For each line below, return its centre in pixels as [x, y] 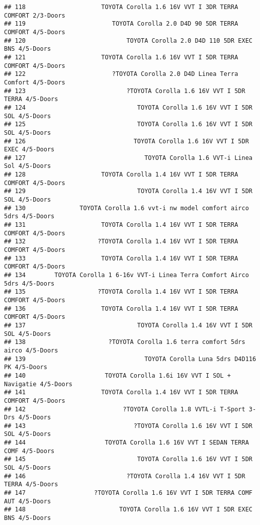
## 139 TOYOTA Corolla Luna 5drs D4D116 [130, 359]
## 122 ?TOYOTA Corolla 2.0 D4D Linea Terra [121, 74]
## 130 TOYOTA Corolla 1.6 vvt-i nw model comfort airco [126, 208]
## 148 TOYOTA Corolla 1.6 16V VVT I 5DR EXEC [128, 510]
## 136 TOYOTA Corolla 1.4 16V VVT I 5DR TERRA [121, 309]
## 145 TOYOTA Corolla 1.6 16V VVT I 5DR [128, 459]
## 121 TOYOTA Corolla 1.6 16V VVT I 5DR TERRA [121, 57]
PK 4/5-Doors [26, 367]
